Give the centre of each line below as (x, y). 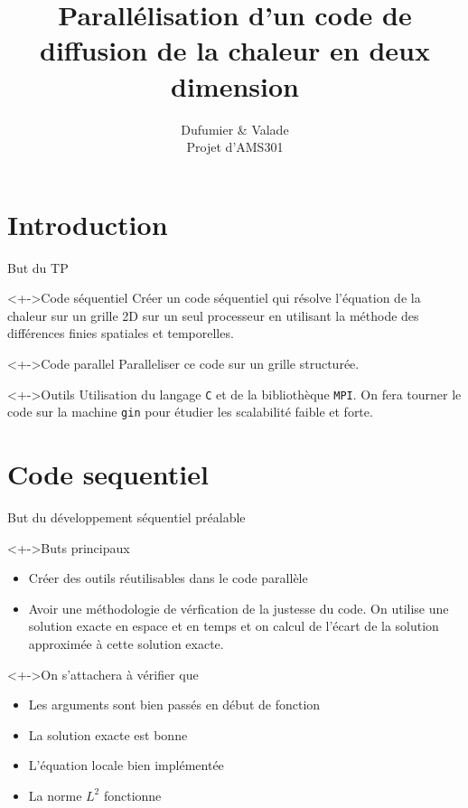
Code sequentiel (108, 474)
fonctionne (132, 795)
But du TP (38, 267)
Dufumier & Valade (235, 129)
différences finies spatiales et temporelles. (121, 333)
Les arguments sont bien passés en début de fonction (174, 705)
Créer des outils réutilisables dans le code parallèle (168, 578)
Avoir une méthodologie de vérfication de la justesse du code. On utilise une (239, 608)
